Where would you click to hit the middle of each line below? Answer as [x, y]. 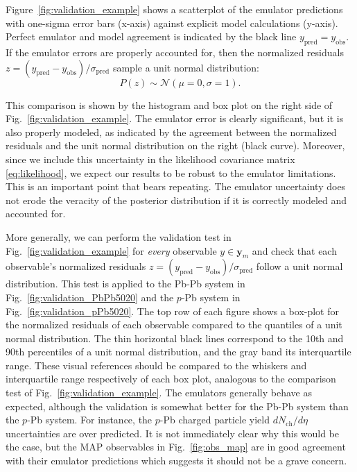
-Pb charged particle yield [215, 420]
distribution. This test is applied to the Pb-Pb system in [125, 284]
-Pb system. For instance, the [90, 420]
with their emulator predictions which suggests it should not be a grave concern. [176, 461]
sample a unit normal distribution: [186, 67]
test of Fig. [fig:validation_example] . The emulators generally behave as [159, 393]
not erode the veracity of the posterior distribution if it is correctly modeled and [176, 200]
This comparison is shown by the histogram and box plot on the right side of [169, 104]
